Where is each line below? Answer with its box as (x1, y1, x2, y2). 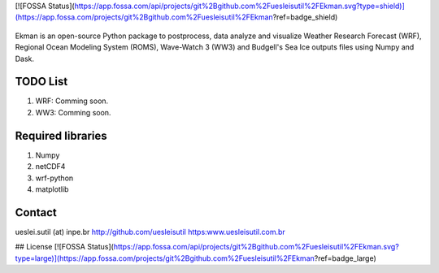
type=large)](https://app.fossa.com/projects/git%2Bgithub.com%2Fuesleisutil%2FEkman (15, 253, 315, 263)
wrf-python (35, 173, 74, 183)
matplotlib (35, 184, 69, 194)
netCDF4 (35, 162, 66, 171)
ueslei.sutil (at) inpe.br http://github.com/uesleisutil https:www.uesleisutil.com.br (15, 227, 286, 236)
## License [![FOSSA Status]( (15, 242, 114, 252)
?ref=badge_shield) (272, 12, 338, 22)
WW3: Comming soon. (35, 107, 111, 117)
